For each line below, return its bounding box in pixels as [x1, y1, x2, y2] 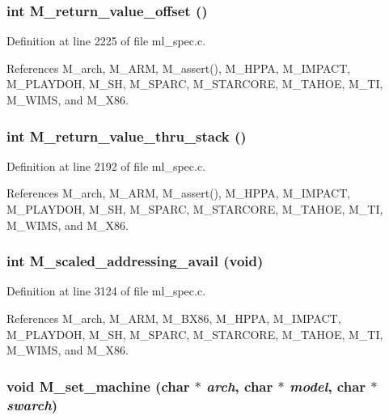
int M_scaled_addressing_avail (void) [6, 251, 264, 271]
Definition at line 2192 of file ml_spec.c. [6, 157, 206, 174]
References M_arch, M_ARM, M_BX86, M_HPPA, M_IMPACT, [6, 310, 341, 326]
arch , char [206, 375, 273, 396]
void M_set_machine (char [6, 375, 190, 396]
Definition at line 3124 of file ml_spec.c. [6, 282, 206, 299]
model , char [290, 375, 366, 396]
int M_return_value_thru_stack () [6, 125, 247, 146]
